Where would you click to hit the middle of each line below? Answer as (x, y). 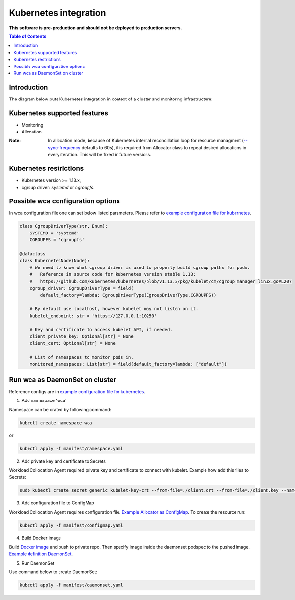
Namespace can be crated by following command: (60, 409)
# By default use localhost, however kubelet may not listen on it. (114, 309)
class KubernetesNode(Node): (55, 261)
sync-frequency (64, 147)
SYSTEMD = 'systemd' (55, 233)
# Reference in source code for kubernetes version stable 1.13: (113, 274)
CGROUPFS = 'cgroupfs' (57, 240)
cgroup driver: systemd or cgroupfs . (58, 187)
